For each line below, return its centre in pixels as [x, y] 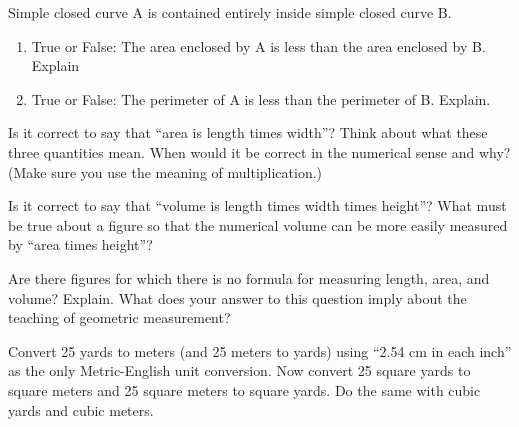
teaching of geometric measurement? [119, 317]
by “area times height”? [80, 244]
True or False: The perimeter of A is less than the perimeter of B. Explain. [261, 98]
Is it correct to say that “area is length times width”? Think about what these [248, 132]
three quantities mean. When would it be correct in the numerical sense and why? [259, 151]
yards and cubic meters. [81, 409]
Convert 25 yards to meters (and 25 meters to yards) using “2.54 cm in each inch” [260, 350]
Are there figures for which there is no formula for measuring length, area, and [249, 277]
